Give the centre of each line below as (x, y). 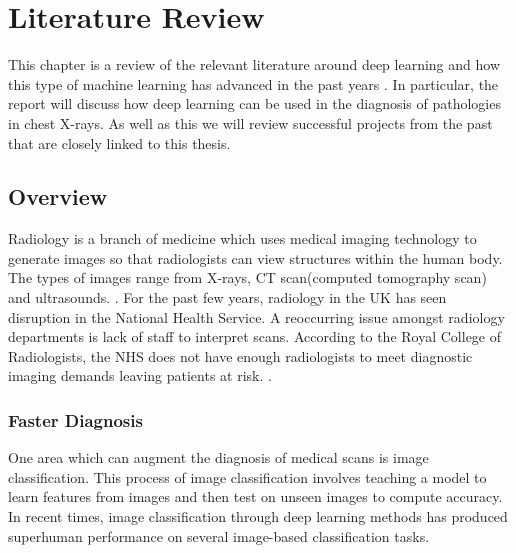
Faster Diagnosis (75, 419)
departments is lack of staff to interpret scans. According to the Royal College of (255, 336)
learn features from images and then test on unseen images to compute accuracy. (255, 496)
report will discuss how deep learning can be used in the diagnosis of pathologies (254, 103)
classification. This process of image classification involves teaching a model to (247, 476)
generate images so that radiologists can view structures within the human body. (255, 257)
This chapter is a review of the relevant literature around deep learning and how (254, 64)
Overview (58, 196)
